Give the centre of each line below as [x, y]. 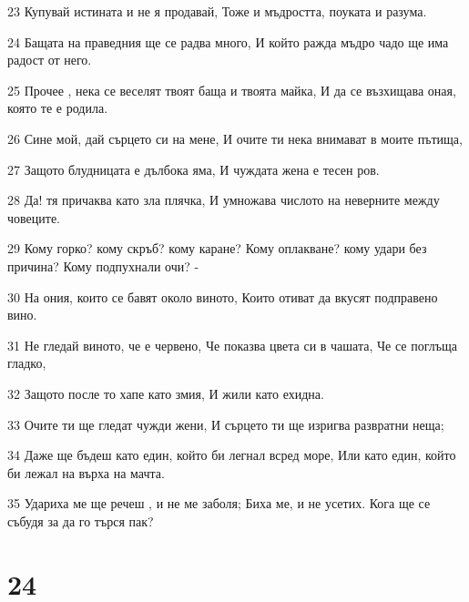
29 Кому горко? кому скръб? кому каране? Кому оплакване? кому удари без [217, 248]
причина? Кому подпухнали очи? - [103, 265]
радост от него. [50, 60]
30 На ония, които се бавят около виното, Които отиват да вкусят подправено [223, 296]
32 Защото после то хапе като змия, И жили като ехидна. [166, 393]
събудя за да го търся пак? [81, 520]
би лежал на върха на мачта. [86, 472]
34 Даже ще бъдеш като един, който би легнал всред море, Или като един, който [232, 455]
